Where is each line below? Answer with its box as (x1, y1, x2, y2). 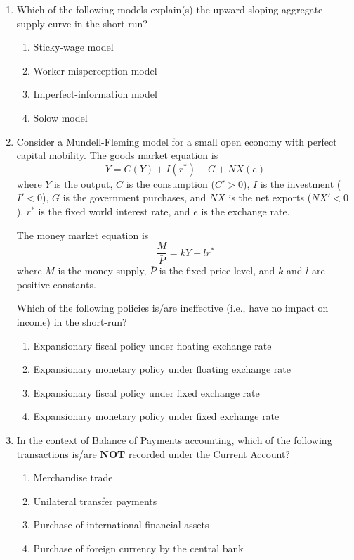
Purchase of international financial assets (33, 517, 209, 532)
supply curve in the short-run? (16, 15, 147, 30)
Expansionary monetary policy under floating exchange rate (33, 362, 291, 376)
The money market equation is (16, 227, 149, 242)
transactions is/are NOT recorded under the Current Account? (16, 446, 290, 461)
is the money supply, (58, 263, 147, 278)
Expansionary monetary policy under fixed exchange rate (33, 409, 280, 424)
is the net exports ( (228, 190, 312, 205)
